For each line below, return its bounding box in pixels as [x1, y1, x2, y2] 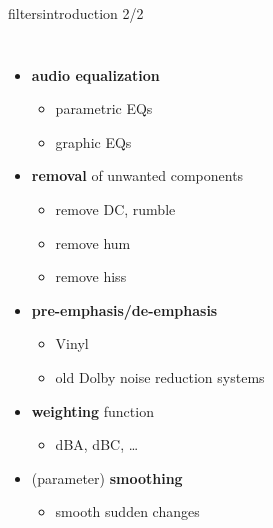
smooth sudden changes [55, 501, 200, 522]
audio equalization [31, 64, 160, 85]
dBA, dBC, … [55, 434, 139, 455]
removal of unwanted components [31, 165, 244, 186]
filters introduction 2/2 [8, 3, 144, 23]
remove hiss [55, 266, 127, 287]
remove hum [55, 232, 131, 253]
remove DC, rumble [55, 198, 176, 219]
